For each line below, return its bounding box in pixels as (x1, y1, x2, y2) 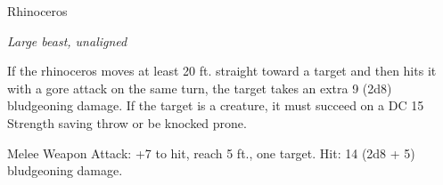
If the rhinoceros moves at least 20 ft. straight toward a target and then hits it (7, 61, 437, 80)
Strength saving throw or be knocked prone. (7, 113, 247, 132)
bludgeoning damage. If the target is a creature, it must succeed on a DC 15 (7, 96, 424, 115)
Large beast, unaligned (7, 31, 127, 50)
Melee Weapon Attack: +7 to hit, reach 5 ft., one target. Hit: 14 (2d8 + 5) (7, 143, 415, 162)
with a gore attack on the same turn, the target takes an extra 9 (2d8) (7, 78, 392, 97)
